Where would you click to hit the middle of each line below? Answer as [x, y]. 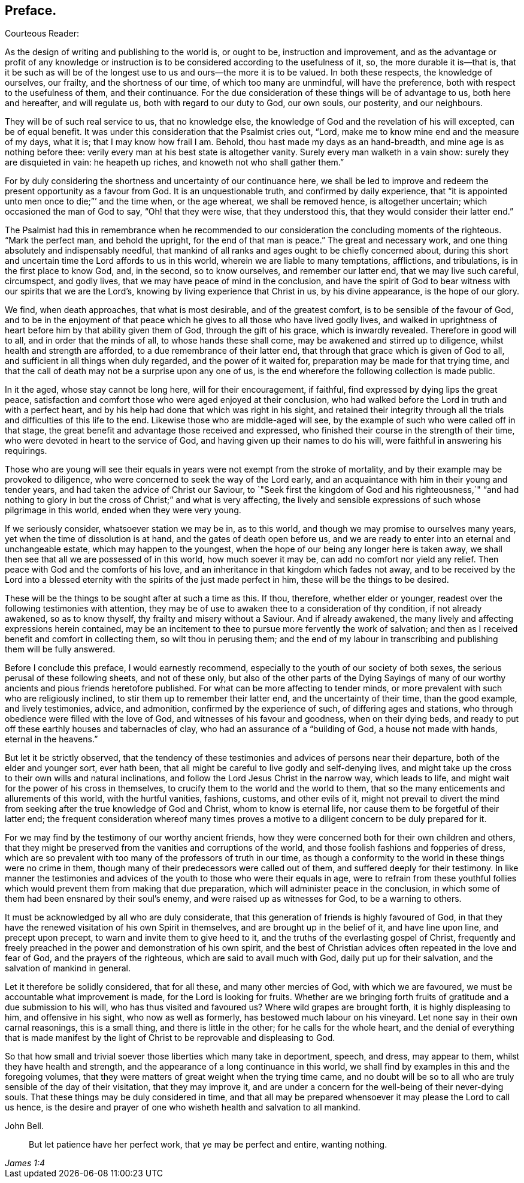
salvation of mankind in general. [68, 968]
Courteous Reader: [42, 34]
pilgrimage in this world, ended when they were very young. [123, 510]
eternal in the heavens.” [52, 739]
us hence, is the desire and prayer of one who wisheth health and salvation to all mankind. [183, 1107]
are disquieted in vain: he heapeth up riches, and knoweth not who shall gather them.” [175, 162]
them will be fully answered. [60, 649]
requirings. [26, 451]
